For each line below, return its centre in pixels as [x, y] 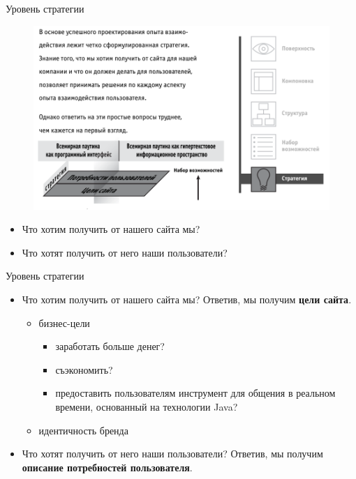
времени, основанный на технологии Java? [147, 407]
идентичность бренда [83, 430]
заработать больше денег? [110, 346]
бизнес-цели [64, 322]
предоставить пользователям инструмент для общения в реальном [195, 393]
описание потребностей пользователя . [107, 467]
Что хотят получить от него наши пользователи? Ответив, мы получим [172, 454]
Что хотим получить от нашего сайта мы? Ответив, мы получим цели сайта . [187, 299]
